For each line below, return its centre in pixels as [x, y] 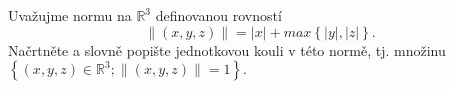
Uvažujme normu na [70, 15]
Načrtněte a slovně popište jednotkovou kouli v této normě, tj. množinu [227, 49]
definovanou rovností [218, 15]
